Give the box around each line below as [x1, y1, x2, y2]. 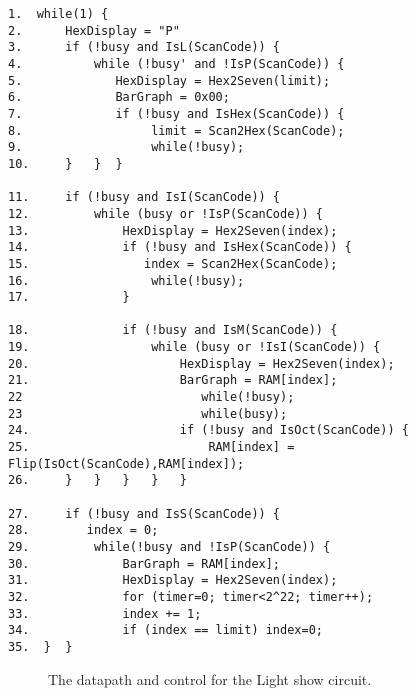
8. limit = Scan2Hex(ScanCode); [8, 123, 345, 138]
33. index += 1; [8, 606, 202, 621]
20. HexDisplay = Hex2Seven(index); [8, 356, 395, 371]
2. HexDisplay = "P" [8, 23, 180, 38]
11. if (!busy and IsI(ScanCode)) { [8, 190, 281, 205]
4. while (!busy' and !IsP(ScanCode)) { [8, 56, 345, 71]
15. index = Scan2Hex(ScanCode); [8, 256, 338, 271]
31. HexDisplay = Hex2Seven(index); [8, 573, 338, 588]
